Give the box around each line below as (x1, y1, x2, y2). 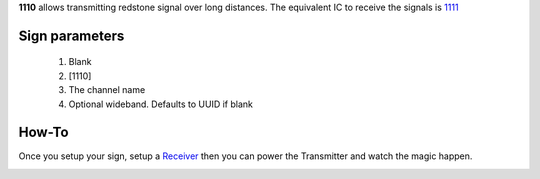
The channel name (68, 84, 146, 96)
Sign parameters (18, 27, 125, 44)
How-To (18, 124, 69, 141)
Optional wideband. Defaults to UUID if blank (68, 98, 254, 110)
